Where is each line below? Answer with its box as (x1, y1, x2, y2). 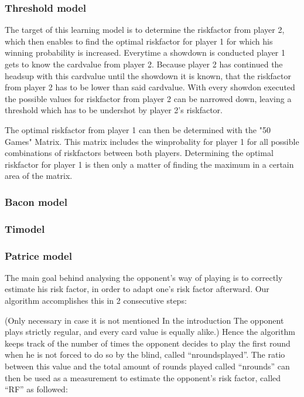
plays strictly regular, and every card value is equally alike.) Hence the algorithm (5, 325, 295, 338)
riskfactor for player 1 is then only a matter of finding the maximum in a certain (5, 158, 294, 170)
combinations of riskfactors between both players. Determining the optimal (5, 147, 274, 159)
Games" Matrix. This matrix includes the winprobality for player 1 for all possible (5, 135, 299, 147)
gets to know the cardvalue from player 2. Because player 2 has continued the (5, 58, 283, 70)
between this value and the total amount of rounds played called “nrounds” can (5, 360, 290, 372)
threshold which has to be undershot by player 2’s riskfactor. (5, 104, 223, 116)
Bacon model (5, 194, 67, 209)
